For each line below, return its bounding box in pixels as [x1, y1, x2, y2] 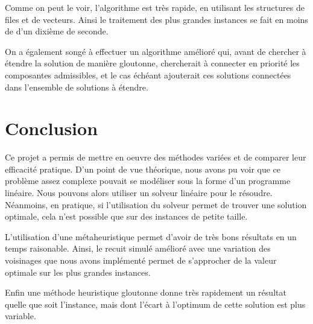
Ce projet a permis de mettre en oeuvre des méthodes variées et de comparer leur [5, 151, 306, 164]
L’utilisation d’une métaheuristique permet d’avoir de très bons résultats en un [5, 230, 297, 243]
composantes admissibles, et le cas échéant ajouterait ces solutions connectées [5, 68, 291, 81]
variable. [5, 310, 36, 322]
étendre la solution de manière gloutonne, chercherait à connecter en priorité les [5, 57, 300, 69]
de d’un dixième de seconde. [5, 25, 109, 37]
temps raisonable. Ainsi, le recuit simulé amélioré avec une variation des [5, 242, 271, 255]
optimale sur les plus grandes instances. [5, 265, 151, 278]
